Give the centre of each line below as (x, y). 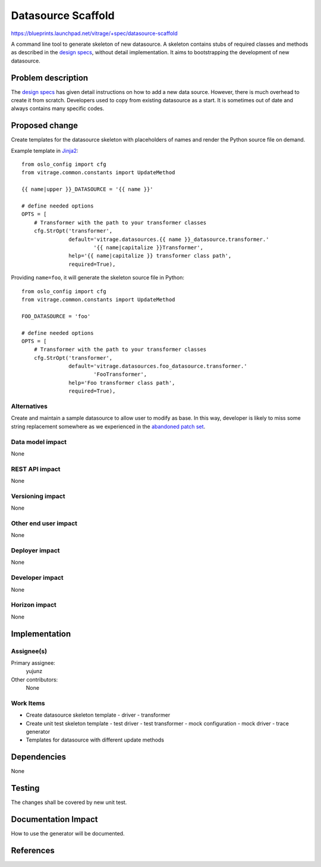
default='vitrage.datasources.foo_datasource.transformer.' (158, 366)
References (33, 850)
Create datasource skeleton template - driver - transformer (98, 715)
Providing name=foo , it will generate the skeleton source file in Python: (97, 278)
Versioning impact (38, 496)
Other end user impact (44, 523)
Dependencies (39, 757)
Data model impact (39, 442)
